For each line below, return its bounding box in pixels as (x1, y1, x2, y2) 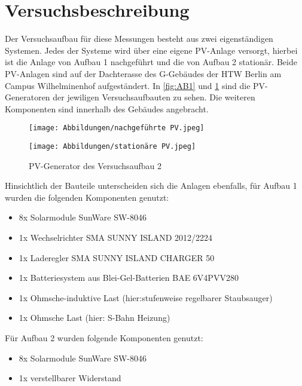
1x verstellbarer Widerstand (19, 372, 121, 384)
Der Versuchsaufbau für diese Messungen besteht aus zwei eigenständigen (5, 32, 273, 45)
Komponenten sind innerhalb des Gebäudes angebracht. (5, 102, 209, 115)
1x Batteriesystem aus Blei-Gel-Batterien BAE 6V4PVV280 (19, 271, 239, 284)
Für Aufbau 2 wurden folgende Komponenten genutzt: (5, 331, 203, 344)
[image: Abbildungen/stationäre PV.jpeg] (29, 142, 196, 151)
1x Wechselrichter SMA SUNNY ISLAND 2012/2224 (19, 231, 213, 243)
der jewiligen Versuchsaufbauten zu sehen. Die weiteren (53, 91, 255, 103)
